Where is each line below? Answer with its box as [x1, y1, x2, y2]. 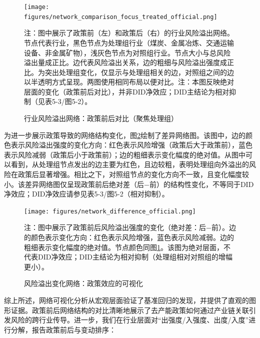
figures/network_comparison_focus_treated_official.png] [24, 13, 217, 20]
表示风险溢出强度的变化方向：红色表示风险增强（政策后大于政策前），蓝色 [10, 139, 252, 150]
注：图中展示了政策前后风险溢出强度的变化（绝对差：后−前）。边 [24, 222, 236, 232]
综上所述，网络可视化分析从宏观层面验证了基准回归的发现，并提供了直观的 [4, 295, 249, 305]
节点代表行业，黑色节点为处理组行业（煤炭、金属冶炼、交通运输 [24, 37, 234, 47]
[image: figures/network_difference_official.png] [24, 207, 196, 215]
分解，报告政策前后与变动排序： [10, 324, 116, 334]
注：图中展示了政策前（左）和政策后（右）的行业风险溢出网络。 [24, 27, 234, 38]
